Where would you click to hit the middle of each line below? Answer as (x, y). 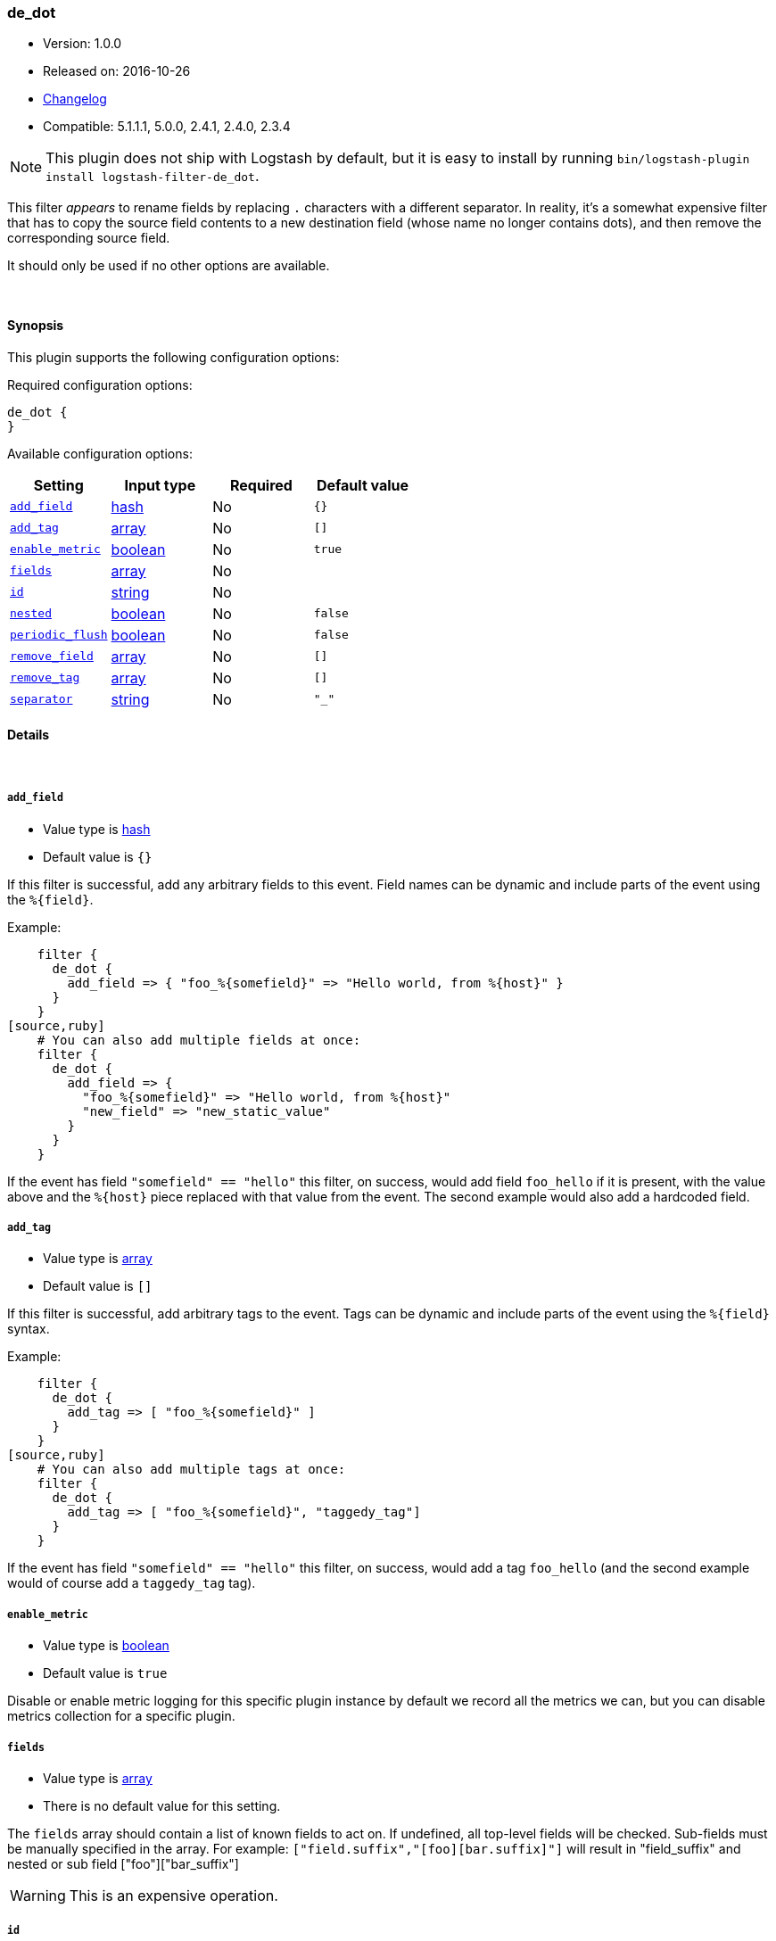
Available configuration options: (100, 453)
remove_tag (45, 678)
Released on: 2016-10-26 (117, 71)
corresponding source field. (89, 238)
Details (29, 735)
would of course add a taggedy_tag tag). (132, 1583)
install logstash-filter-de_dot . (153, 176)
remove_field (52, 657)
